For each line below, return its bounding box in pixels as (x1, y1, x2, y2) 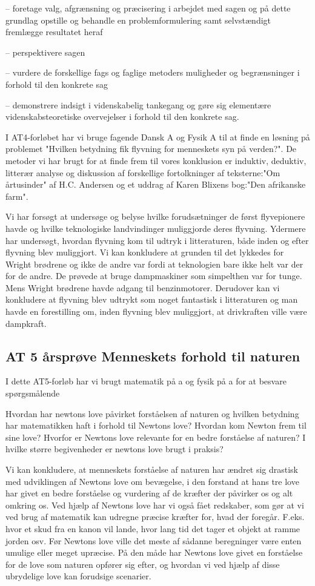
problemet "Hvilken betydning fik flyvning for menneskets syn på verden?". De (5, 142, 297, 155)
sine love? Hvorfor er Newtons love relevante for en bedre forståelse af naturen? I (5, 430, 306, 443)
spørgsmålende (5, 387, 60, 400)
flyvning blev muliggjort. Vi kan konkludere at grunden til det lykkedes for (5, 246, 284, 258)
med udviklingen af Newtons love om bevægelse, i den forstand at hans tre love (5, 475, 299, 487)
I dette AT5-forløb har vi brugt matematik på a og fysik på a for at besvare (5, 375, 287, 387)
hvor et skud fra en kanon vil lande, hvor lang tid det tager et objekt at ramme (5, 522, 300, 535)
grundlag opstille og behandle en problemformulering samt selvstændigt (5, 13, 271, 26)
